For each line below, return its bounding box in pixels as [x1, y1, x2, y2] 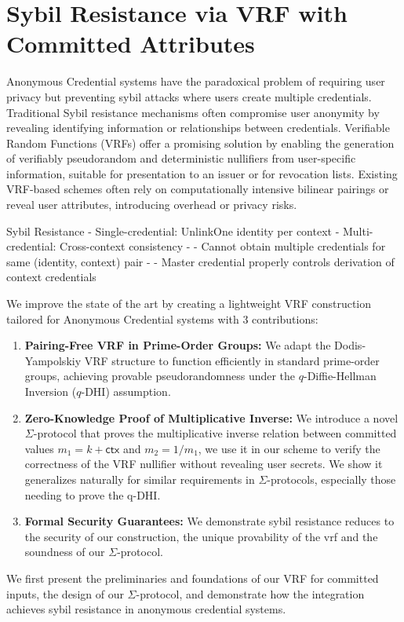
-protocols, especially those [267, 470, 396, 487]
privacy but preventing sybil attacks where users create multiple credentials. [6, 88, 372, 104]
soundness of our [24, 543, 105, 560]
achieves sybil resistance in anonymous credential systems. [6, 601, 286, 617]
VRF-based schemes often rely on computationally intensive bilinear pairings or [6, 181, 389, 197]
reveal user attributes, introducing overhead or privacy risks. [6, 196, 297, 213]
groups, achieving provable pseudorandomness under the [24, 368, 296, 384]
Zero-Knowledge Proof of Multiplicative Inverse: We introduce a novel [24, 409, 399, 426]
